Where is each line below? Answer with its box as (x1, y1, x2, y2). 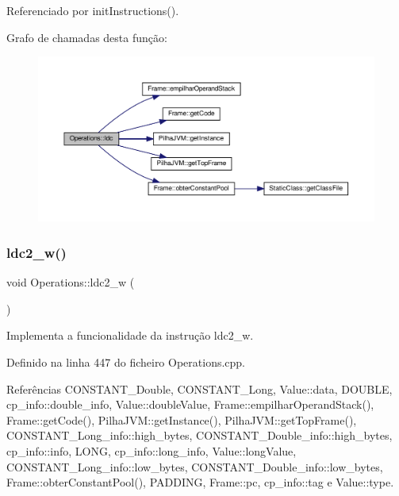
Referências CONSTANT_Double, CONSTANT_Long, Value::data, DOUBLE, (6, 380, 393, 397)
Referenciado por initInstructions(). (6, 2, 179, 18)
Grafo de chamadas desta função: (6, 29, 167, 45)
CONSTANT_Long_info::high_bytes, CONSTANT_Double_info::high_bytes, (6, 427, 393, 444)
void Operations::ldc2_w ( (6, 274, 135, 290)
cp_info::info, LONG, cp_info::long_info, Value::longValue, (6, 443, 297, 459)
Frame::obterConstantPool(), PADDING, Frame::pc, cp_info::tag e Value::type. (6, 474, 394, 490)
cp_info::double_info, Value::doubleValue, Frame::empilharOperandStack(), (6, 396, 374, 413)
